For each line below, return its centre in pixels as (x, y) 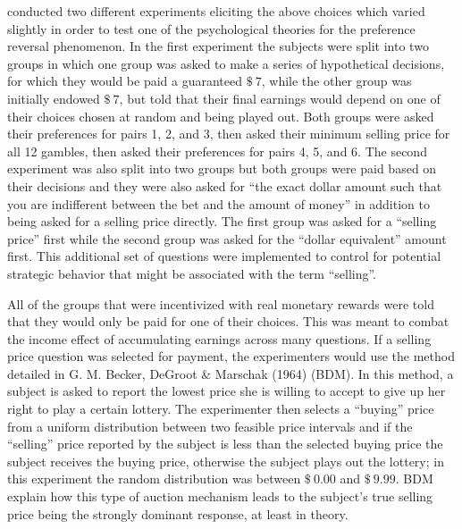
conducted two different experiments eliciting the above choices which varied (216, 11)
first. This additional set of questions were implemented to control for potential (224, 256)
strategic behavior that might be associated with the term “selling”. (192, 273)
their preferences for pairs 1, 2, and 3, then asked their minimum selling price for (229, 134)
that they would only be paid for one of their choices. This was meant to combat (228, 321)
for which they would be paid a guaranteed (125, 81)
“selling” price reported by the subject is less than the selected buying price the (225, 444)
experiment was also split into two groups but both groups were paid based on (222, 168)
